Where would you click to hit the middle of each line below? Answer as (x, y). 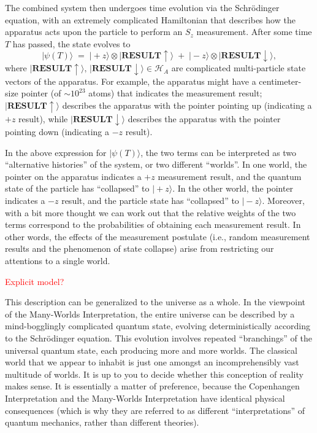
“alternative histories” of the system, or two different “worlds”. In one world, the (156, 164)
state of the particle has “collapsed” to (77, 188)
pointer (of (41, 93)
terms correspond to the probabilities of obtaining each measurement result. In (153, 224)
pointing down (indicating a (57, 132)
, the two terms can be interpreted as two (219, 152)
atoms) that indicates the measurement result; (175, 93)
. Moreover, (283, 201)
